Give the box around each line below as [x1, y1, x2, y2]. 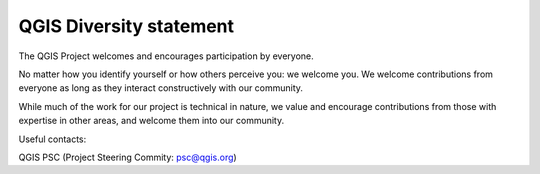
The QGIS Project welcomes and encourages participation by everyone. [18, 50, 314, 62]
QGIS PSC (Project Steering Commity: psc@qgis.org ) [18, 151, 237, 163]
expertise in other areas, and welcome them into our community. [18, 115, 285, 127]
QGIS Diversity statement [18, 15, 235, 37]
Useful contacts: [18, 133, 87, 145]
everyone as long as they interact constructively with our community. [18, 82, 304, 94]
